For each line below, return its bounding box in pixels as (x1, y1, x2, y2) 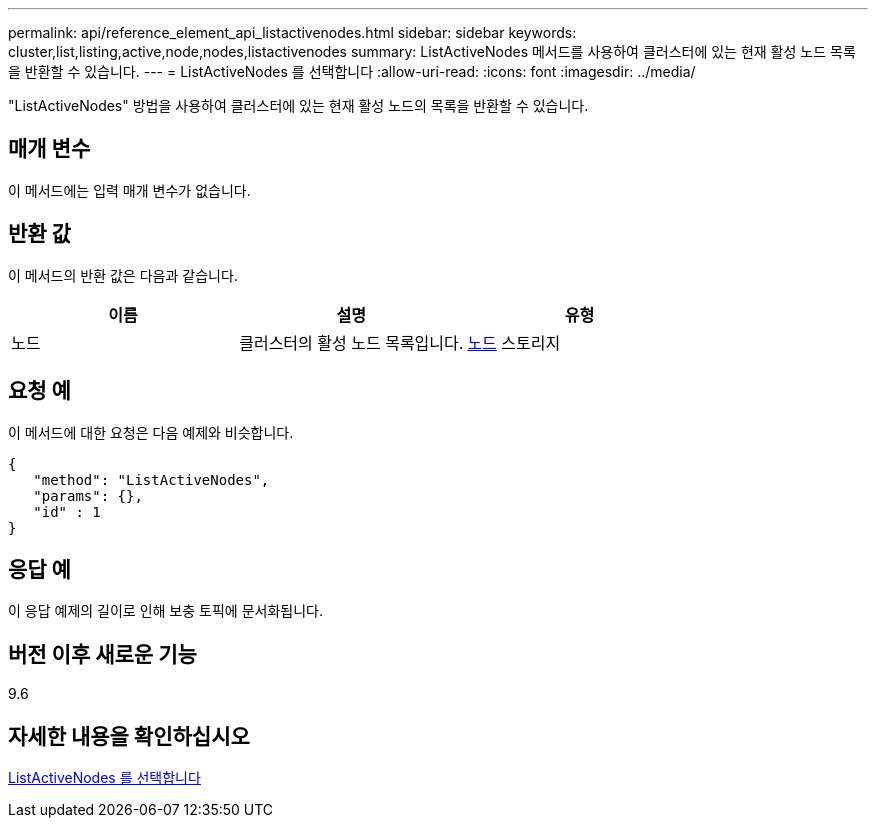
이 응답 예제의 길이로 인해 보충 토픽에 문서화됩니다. (8, 602, 323, 620)
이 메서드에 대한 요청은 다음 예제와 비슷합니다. (8, 423, 294, 441)
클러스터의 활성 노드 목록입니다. (239, 332, 464, 353)
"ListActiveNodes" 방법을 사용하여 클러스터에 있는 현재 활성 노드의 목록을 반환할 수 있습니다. (8, 97, 589, 114)
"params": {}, (33, 487, 143, 504)
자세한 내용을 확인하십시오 (8, 723, 250, 749)
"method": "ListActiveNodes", (33, 471, 270, 488)
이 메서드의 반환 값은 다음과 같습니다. (8, 266, 238, 284)
